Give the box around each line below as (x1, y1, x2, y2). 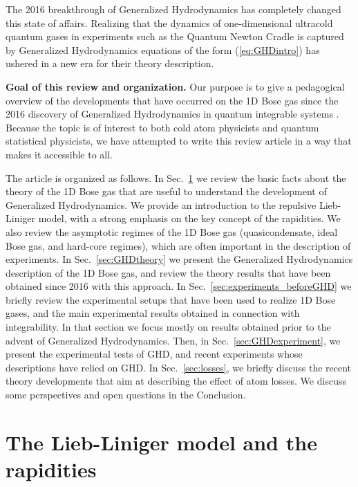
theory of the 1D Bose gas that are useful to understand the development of (6, 184, 327, 199)
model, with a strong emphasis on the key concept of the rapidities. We (38, 211, 341, 226)
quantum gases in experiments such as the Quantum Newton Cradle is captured (6, 29, 344, 44)
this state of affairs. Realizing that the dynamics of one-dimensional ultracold (6, 15, 333, 30)
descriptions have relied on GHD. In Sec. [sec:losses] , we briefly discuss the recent (6, 360, 352, 374)
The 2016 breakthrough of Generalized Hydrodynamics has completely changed (6, 2, 341, 16)
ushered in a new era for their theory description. (6, 56, 214, 71)
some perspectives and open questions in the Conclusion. (6, 387, 246, 402)
